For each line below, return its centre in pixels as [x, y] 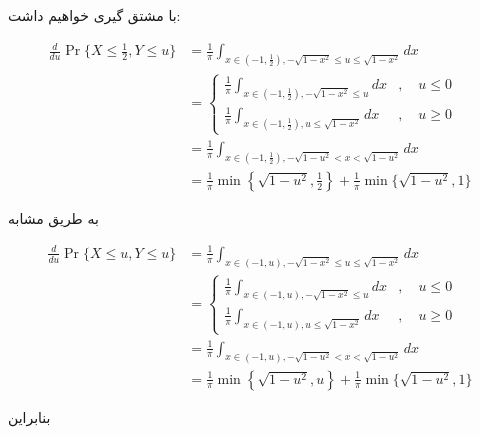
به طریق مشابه [53, 217]
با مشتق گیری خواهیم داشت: [94, 15]
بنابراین [29, 416]
